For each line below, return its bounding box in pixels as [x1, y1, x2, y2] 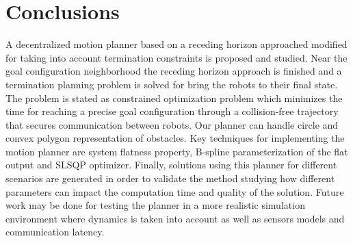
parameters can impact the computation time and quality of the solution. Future [5, 184, 344, 199]
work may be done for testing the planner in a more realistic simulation [5, 198, 305, 212]
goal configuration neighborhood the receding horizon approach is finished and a [5, 64, 342, 78]
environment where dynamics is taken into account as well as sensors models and [5, 211, 345, 225]
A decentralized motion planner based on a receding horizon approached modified [5, 37, 348, 51]
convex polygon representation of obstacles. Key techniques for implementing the [5, 131, 345, 145]
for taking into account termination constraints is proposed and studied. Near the [5, 50, 348, 64]
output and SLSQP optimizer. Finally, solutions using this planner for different [5, 157, 337, 172]
